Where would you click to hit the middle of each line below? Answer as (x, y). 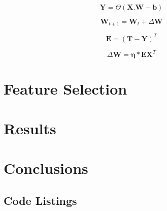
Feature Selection (65, 88)
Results (30, 128)
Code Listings (40, 200)
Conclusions (46, 168)
